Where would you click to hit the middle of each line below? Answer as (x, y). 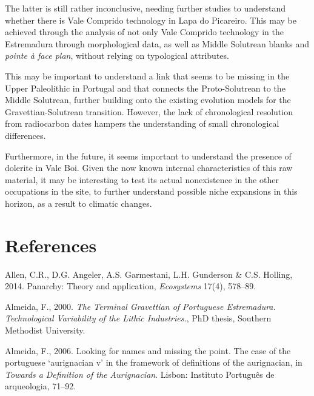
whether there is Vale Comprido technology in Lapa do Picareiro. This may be (151, 20)
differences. (25, 135)
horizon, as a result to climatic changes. (78, 203)
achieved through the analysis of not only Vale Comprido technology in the (144, 32)
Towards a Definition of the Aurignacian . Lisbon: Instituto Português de (140, 374)
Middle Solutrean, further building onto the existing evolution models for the (148, 100)
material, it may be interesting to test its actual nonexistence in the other (142, 179)
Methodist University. (45, 330)
